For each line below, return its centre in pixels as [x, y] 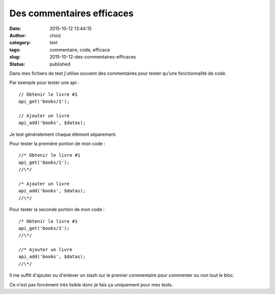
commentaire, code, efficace [80, 50]
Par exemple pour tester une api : [44, 83]
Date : [15, 28]
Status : [17, 64]
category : [20, 43]
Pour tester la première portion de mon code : [57, 144]
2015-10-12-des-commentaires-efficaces [93, 57]
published [60, 64]
